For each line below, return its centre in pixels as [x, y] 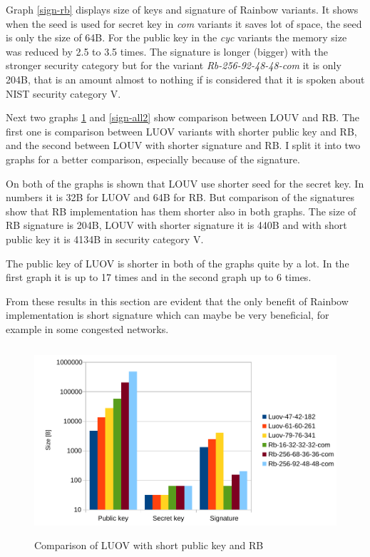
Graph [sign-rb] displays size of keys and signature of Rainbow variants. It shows [182, 9]
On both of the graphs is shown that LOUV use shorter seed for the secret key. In [185, 183]
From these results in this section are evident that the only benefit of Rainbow [177, 301]
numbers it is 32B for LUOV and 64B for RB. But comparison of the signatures [180, 197]
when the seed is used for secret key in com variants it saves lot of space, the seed [184, 23]
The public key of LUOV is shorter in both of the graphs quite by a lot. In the [178, 263]
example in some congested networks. [87, 328]
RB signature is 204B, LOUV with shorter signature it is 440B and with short [176, 225]
